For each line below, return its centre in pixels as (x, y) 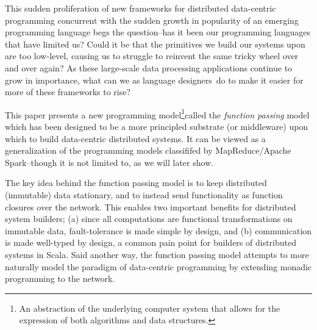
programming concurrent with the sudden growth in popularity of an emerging (152, 20)
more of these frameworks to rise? (68, 92)
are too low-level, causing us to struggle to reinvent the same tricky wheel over (152, 56)
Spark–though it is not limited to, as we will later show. (109, 162)
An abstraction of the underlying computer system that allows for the (150, 308)
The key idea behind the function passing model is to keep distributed (136, 183)
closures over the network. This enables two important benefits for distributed (151, 206)
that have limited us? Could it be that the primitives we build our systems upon (155, 44)
